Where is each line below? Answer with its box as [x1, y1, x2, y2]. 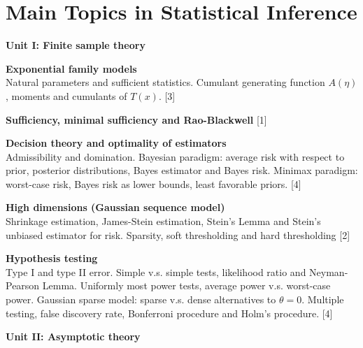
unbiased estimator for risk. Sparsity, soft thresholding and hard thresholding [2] [6, 227, 350, 242]
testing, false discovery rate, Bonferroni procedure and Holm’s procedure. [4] [6, 305, 333, 320]
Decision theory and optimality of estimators [6, 136, 227, 150]
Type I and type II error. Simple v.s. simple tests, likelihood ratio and [6, 264, 306, 279]
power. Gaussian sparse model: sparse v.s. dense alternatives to [6, 292, 276, 307]
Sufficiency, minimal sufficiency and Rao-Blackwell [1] [6, 112, 267, 126]
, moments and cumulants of [6, 88, 127, 103]
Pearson [6, 278, 40, 293]
